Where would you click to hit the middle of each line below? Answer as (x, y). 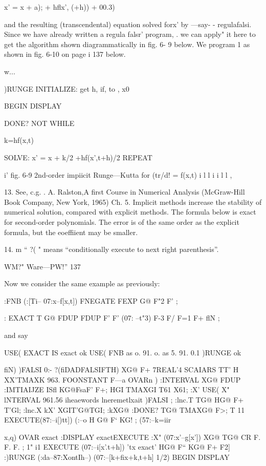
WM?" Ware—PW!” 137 (42, 266)
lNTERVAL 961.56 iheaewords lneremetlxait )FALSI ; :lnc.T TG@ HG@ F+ (124, 400)
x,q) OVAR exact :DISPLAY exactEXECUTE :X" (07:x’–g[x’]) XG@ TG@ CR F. (132, 437)
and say (16, 335)
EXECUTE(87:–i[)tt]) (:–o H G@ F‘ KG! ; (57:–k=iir (88, 420)
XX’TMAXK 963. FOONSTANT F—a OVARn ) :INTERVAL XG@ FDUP (123, 379)
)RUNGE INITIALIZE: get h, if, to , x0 (67, 88)
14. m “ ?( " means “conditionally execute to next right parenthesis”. (112, 249)
